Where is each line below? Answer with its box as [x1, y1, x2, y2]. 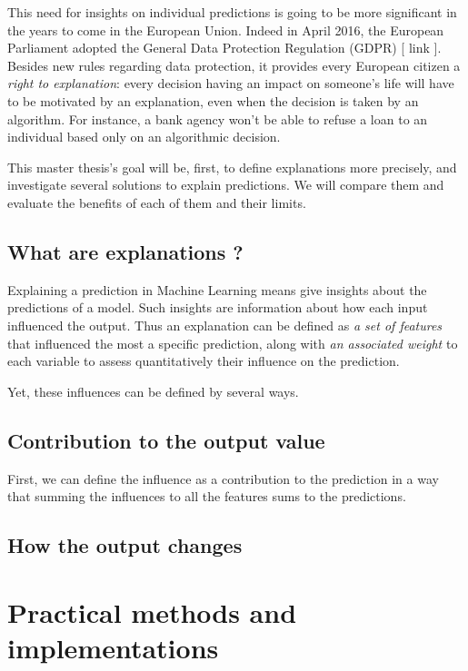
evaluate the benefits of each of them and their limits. [7, 192, 306, 212]
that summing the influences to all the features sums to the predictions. [7, 487, 406, 506]
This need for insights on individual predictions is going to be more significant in [7, 3, 457, 21]
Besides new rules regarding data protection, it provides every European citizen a [7, 55, 461, 74]
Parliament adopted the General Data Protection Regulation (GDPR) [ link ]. [7, 38, 442, 57]
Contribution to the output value [7, 426, 325, 454]
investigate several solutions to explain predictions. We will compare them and [7, 175, 444, 194]
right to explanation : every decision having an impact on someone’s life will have [7, 74, 454, 93]
